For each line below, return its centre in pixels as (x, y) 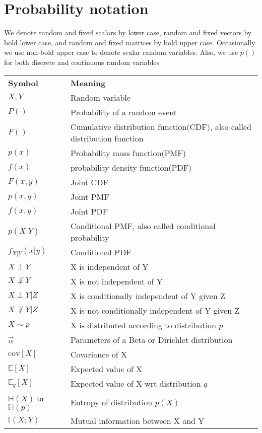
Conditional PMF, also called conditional (143, 226)
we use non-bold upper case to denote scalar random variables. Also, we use (121, 52)
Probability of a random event (123, 112)
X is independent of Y (109, 266)
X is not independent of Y (116, 281)
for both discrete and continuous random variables (82, 62)
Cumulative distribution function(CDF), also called (161, 126)
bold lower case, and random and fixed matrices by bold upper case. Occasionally (130, 42)
